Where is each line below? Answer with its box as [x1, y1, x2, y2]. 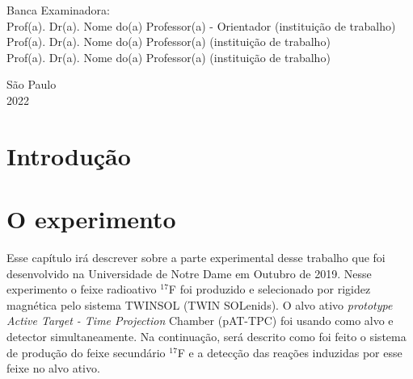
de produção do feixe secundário [6, 344, 166, 360]
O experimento [6, 202, 176, 235]
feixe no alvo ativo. [6, 360, 100, 377]
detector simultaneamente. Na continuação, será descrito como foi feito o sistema [6, 328, 407, 345]
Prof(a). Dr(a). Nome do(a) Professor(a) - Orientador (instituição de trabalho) [6, 17, 396, 34]
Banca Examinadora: [6, 2, 111, 18]
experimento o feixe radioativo [6, 281, 157, 298]
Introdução [6, 139, 131, 172]
